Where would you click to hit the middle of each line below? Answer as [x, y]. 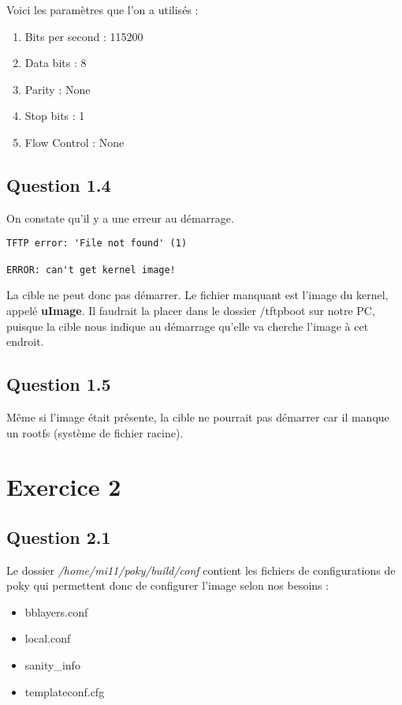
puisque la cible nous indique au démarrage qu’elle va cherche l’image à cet [188, 326]
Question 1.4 [59, 184]
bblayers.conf [56, 611]
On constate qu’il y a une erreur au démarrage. [120, 217]
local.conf [48, 638]
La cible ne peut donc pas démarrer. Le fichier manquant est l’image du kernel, [197, 295]
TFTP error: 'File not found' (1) [97, 244]
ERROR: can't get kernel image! [91, 270]
